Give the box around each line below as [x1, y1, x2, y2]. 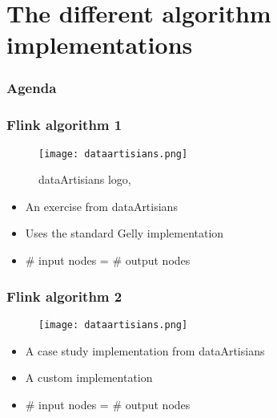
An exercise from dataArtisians [25, 197, 178, 214]
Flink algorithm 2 [6, 286, 122, 306]
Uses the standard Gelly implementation [25, 225, 224, 241]
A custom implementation [25, 369, 153, 386]
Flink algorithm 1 [6, 115, 122, 135]
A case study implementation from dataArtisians [25, 342, 265, 359]
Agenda [6, 78, 57, 98]
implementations [6, 28, 193, 61]
